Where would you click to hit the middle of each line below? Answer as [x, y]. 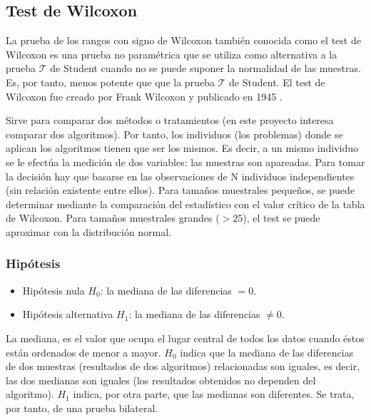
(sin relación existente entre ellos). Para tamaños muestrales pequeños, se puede [180, 190]
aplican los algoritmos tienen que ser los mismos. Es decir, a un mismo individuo [182, 148]
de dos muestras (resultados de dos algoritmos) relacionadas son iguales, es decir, [183, 366]
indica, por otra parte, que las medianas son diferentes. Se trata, [214, 394]
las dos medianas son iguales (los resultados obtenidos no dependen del [161, 380]
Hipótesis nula [54, 290]
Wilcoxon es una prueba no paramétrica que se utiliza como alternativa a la [172, 54]
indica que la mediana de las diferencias [267, 352]
